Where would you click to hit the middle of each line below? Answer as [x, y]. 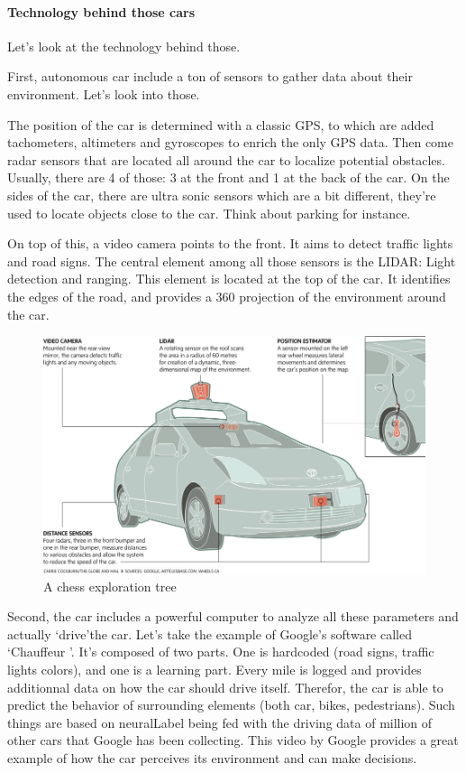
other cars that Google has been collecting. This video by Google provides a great [233, 740]
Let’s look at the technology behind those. [124, 46]
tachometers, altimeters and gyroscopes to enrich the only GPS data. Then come [230, 142]
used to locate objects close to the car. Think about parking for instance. [209, 213]
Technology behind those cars [101, 11]
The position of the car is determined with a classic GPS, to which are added [221, 124]
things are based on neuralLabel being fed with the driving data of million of [220, 722]
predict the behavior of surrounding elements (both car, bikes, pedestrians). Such [231, 705]
